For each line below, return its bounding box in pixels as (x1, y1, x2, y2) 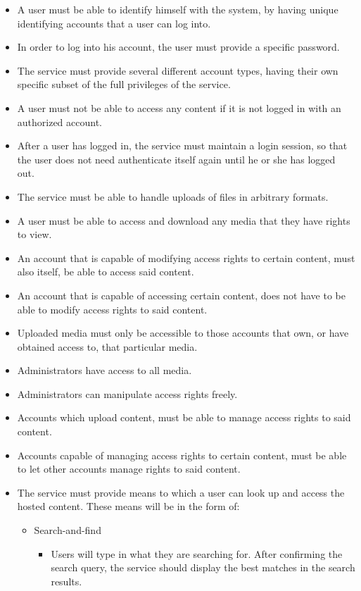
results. (51, 573, 82, 588)
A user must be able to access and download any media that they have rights (17, 213, 350, 228)
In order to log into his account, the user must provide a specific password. (17, 39, 340, 54)
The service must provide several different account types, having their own (17, 63, 338, 77)
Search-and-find (34, 523, 101, 537)
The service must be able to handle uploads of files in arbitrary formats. (17, 189, 329, 204)
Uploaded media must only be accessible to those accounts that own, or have (17, 325, 349, 340)
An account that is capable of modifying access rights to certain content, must (17, 250, 355, 265)
